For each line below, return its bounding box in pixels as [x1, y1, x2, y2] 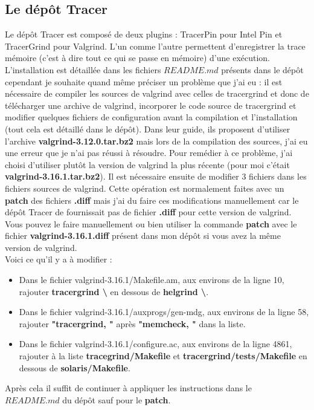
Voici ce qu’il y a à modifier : [5, 253, 112, 265]
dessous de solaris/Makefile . [19, 361, 130, 374]
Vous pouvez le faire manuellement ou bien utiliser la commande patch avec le [5, 217, 297, 230]
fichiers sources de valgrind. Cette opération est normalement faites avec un [5, 181, 284, 194]
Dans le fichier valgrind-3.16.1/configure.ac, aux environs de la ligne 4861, [19, 337, 292, 350]
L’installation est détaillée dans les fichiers [5, 63, 161, 76]
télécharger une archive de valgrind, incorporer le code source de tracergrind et [5, 99, 296, 111]
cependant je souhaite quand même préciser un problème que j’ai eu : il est [5, 75, 283, 88]
